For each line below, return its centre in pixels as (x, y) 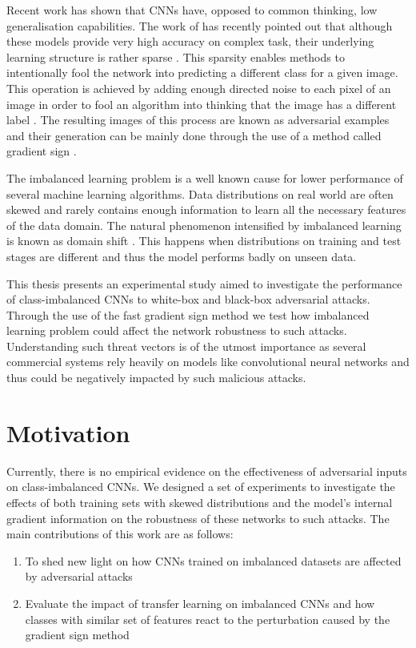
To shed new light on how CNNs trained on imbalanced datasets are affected (213, 560)
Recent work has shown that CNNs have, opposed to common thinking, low (192, 10)
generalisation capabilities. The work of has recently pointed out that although (200, 25)
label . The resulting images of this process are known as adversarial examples (198, 120)
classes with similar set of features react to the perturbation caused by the (208, 619)
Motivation (68, 432)
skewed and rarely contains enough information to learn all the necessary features (206, 209)
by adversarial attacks (79, 576)
